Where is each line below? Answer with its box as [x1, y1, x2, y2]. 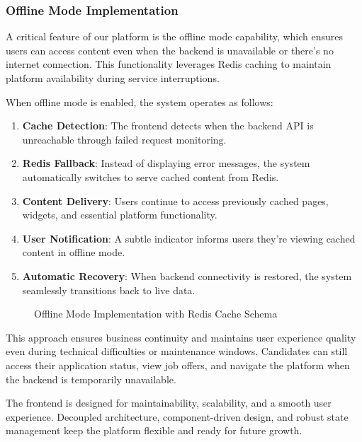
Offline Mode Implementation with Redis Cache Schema [34, 306, 278, 321]
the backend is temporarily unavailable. [6, 371, 176, 386]
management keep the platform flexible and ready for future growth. [6, 423, 302, 438]
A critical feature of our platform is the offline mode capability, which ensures [6, 29, 344, 44]
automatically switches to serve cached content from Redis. [22, 169, 279, 184]
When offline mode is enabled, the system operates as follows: [6, 94, 273, 109]
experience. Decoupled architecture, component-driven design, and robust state [6, 409, 349, 424]
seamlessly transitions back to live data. [22, 282, 196, 297]
